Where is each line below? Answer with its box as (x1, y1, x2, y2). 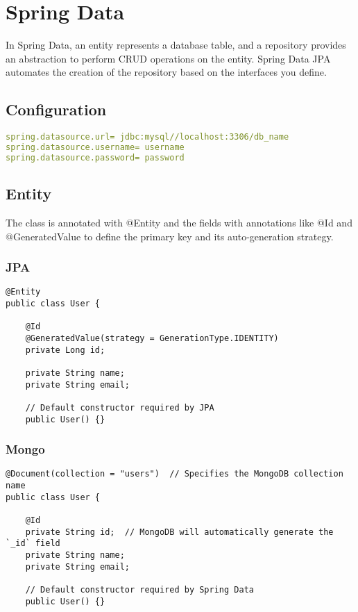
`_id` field (6, 538, 60, 549)
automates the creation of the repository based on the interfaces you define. (6, 65, 327, 79)
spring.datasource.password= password (6, 152, 185, 163)
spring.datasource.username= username (6, 142, 185, 152)
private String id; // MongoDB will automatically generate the (25, 527, 334, 537)
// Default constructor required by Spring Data (25, 585, 254, 595)
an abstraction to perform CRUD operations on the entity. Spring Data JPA (6, 51, 331, 65)
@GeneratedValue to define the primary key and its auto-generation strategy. (6, 229, 334, 243)
